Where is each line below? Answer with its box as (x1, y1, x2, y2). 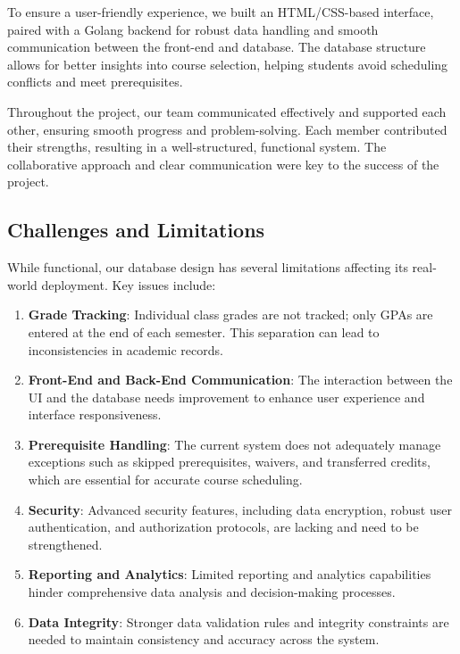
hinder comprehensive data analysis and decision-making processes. (28, 583, 396, 601)
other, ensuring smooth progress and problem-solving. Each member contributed (7, 120, 447, 138)
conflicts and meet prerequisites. (7, 72, 183, 91)
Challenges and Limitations (7, 216, 265, 244)
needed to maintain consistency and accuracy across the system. (28, 630, 380, 649)
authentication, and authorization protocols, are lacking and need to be (28, 517, 419, 536)
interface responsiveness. (28, 405, 162, 424)
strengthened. (28, 534, 103, 553)
